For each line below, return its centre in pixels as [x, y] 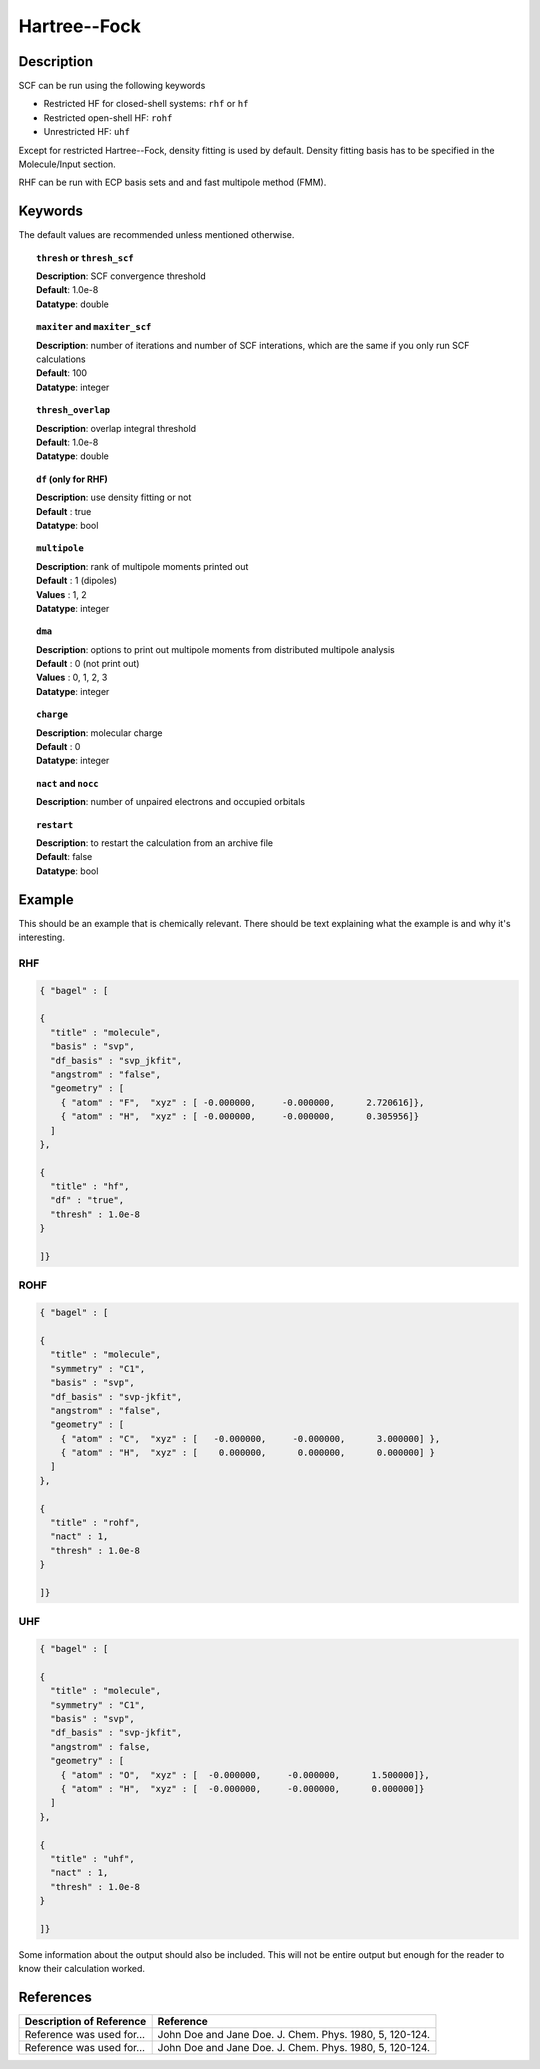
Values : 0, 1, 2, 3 [72, 677]
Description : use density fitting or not [114, 497]
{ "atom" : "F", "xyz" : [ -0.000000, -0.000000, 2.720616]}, [242, 1102]
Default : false [64, 857]
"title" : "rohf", [95, 1523]
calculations [61, 359]
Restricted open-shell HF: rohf [108, 117]
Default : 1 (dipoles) [77, 581]
